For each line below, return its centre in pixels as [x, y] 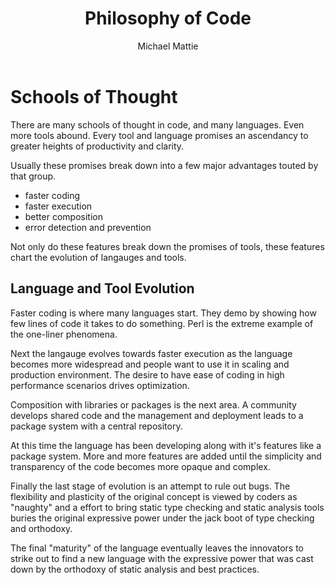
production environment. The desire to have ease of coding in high [147, 374]
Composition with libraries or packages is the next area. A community [153, 404]
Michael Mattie [168, 46]
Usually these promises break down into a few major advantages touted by [164, 165]
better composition [63, 216]
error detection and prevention [88, 227]
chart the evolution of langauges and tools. [98, 257]
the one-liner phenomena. [64, 334]
